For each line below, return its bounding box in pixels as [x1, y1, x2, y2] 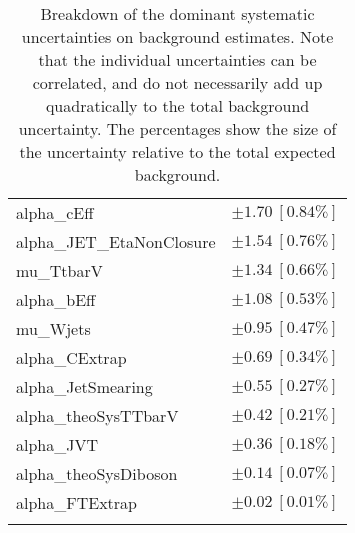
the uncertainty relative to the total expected [19, 140, 336, 163]
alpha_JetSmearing [16, 375, 153, 398]
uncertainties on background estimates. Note [21, 25, 334, 48]
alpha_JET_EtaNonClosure [16, 230, 216, 253]
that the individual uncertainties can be [38, 48, 317, 71]
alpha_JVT [16, 433, 99, 456]
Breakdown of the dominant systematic [40, 2, 315, 25]
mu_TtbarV [16, 259, 103, 282]
